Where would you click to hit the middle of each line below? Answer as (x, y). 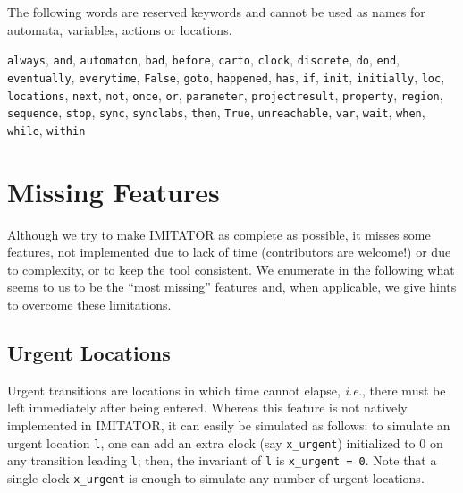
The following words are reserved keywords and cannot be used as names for (216, 12)
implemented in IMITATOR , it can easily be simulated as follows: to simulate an (229, 425)
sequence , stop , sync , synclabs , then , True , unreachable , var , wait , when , (216, 112)
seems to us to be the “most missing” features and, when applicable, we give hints (232, 287)
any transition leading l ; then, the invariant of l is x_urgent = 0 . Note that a (222, 460)
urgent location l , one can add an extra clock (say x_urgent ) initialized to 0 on (225, 442)
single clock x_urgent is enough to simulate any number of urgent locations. (216, 477)
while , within (46, 129)
